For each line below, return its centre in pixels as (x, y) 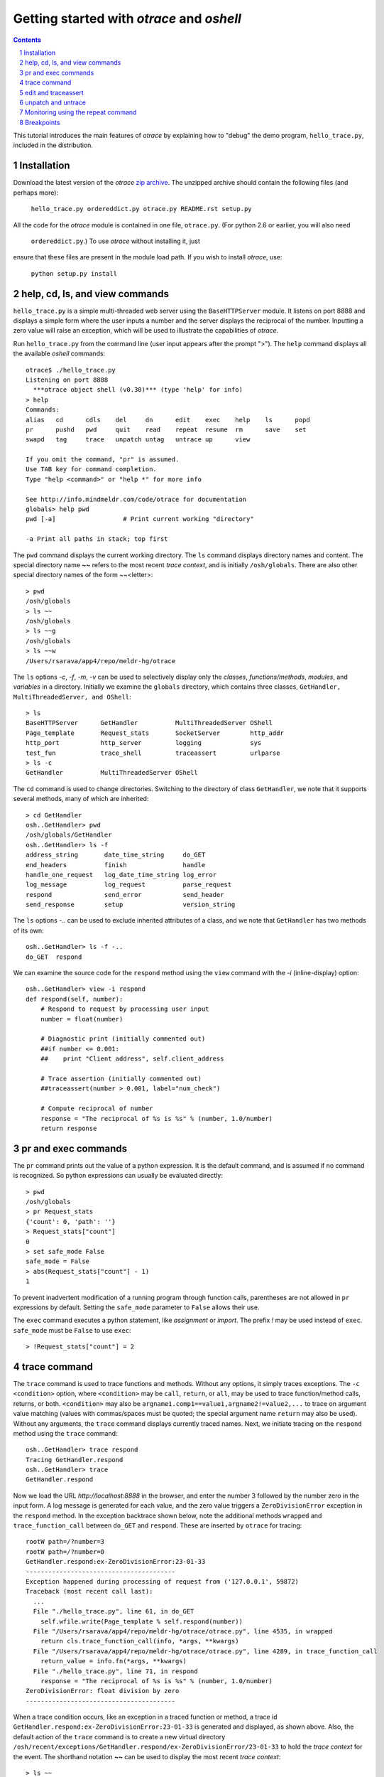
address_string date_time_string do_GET (116, 855)
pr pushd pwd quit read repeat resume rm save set (166, 429)
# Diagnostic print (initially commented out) (123, 1039)
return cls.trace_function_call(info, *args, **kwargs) (139, 1641)
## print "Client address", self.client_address (132, 1059)
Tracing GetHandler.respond (75, 1460)
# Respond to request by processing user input (125, 1009)
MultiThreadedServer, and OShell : (72, 697)
